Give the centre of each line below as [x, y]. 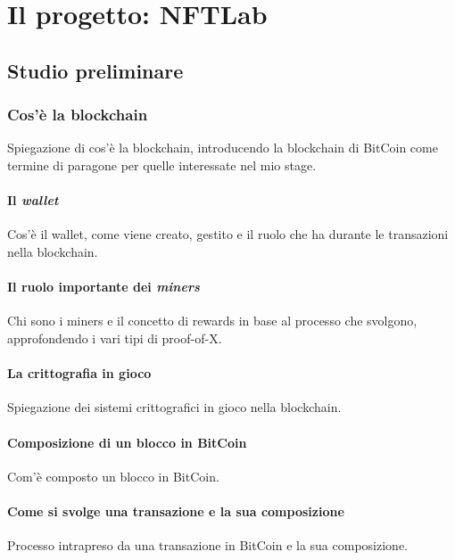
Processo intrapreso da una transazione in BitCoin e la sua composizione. [207, 545]
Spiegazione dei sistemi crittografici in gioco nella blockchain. [174, 407]
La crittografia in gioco [79, 373]
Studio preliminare [95, 70]
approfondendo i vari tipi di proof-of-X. [115, 338]
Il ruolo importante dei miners [103, 287]
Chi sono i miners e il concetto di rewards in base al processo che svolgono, [212, 321]
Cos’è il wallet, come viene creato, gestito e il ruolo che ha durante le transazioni [228, 234]
